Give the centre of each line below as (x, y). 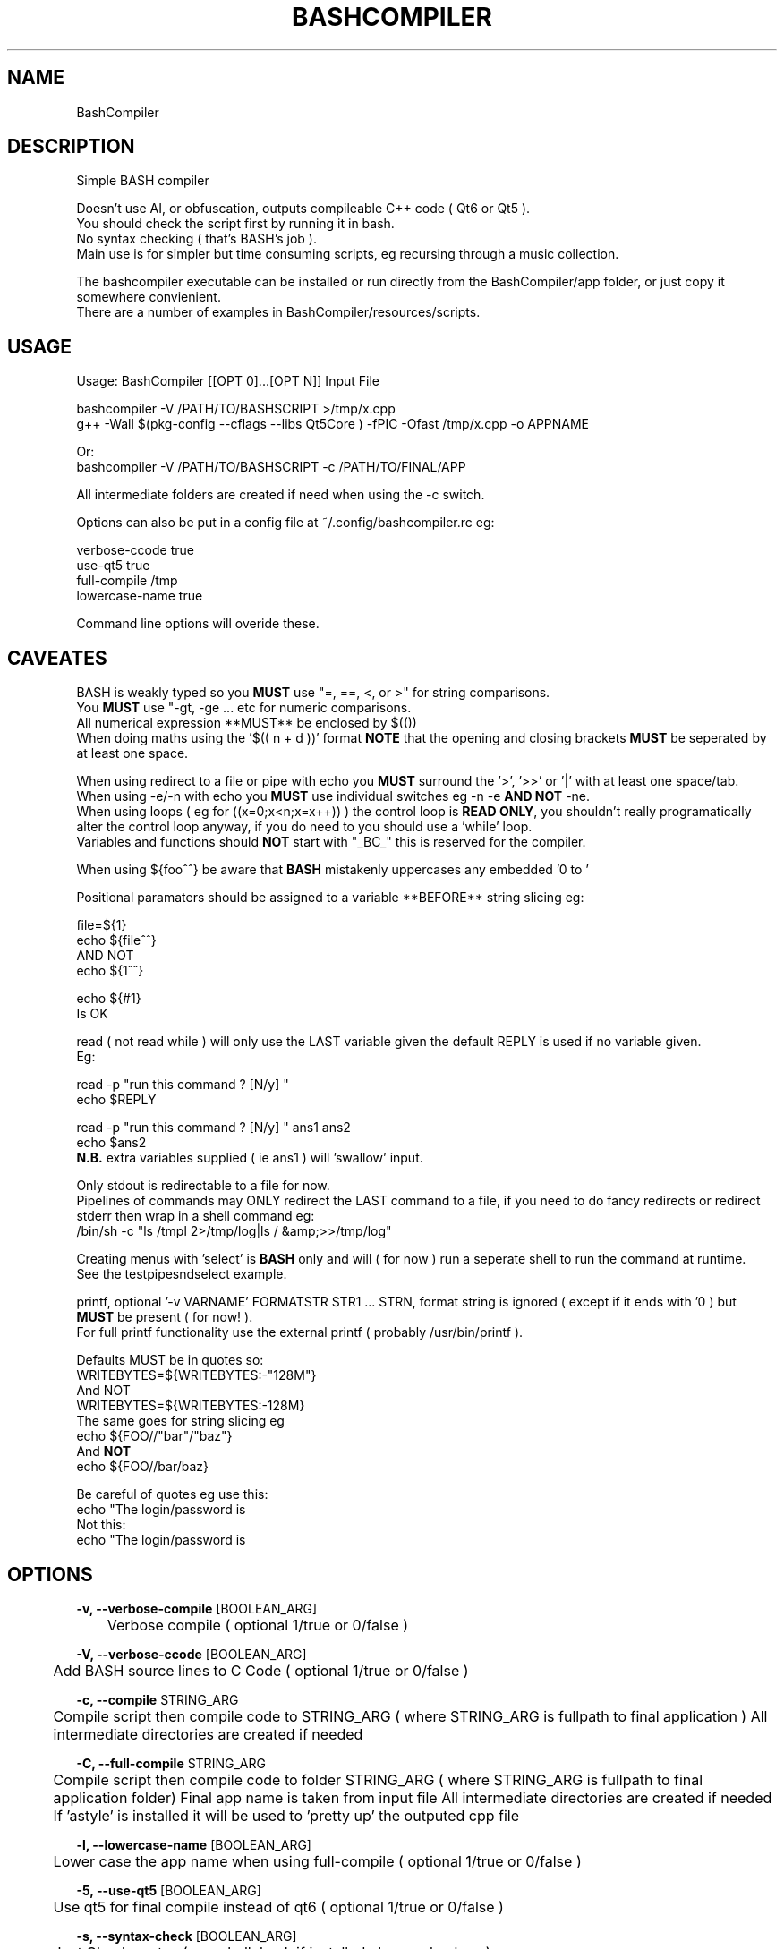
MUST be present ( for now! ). (165, 1317)
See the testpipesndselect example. (182, 1274)
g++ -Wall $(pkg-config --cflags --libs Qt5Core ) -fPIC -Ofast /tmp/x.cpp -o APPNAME (333, 424)
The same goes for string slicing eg (180, 1421)
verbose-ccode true (135, 550)
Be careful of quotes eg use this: (172, 1494)
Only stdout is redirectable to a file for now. (203, 1186)
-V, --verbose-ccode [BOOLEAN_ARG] (192, 1654)
